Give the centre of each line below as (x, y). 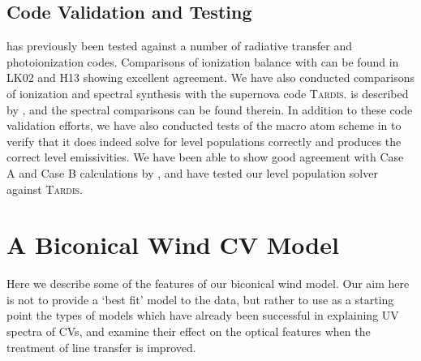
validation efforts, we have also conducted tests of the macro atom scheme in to (204, 125)
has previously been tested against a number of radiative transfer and (180, 46)
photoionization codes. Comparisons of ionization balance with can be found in (203, 61)
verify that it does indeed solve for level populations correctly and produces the (204, 141)
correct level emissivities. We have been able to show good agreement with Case (205, 157)
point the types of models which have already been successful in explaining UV (203, 315)
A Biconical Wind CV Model (173, 245)
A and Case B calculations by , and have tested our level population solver (192, 172)
